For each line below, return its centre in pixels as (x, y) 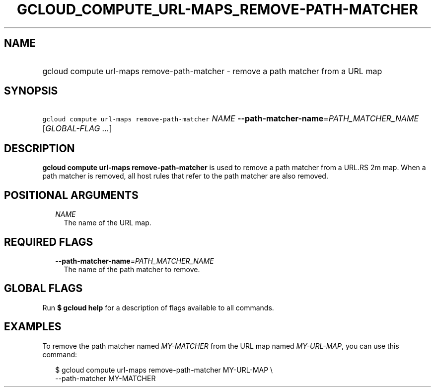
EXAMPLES (33, 327)
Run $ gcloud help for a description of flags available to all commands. (158, 307)
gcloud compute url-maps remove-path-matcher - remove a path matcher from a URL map (212, 71)
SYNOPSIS (31, 91)
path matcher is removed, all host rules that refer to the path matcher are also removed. (185, 176)
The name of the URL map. (108, 223)
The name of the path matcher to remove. (132, 269)
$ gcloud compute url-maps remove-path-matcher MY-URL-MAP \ (164, 370)
